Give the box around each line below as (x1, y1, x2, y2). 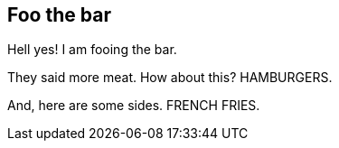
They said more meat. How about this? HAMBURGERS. (7, 69, 333, 86)
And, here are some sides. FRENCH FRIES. (7, 97, 260, 114)
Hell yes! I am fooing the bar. (7, 42, 177, 58)
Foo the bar (7, 4, 111, 26)
